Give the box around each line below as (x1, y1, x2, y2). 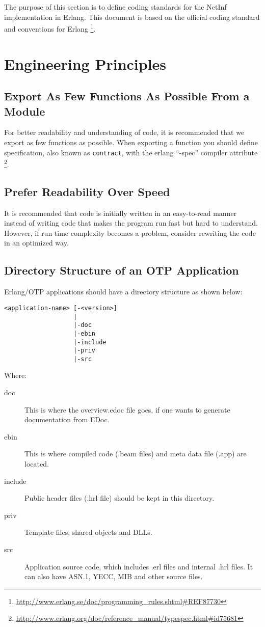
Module (4, 103, 45, 119)
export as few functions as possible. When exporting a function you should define (4, 137, 258, 147)
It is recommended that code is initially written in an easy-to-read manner (4, 207, 237, 218)
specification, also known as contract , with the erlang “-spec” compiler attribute (4, 147, 258, 157)
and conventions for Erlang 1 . (4, 22, 96, 34)
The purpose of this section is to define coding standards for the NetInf (4, 2, 227, 12)
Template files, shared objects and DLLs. (24, 527, 152, 537)
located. (24, 458, 49, 469)
